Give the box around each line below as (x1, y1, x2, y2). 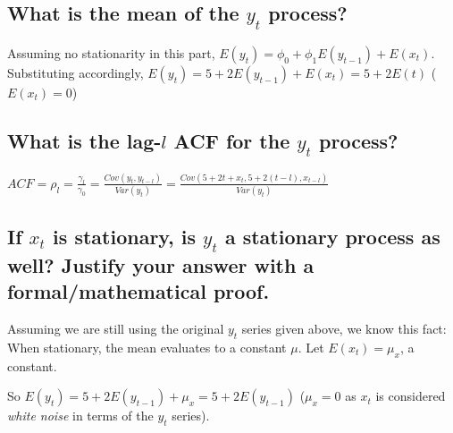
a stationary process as (224, 222, 440, 250)
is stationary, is (53, 222, 197, 250)
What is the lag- (7, 126, 162, 154)
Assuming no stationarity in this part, (7, 44, 215, 62)
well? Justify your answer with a (7, 250, 315, 278)
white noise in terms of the (7, 406, 154, 425)
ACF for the (173, 126, 290, 154)
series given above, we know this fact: (241, 319, 447, 337)
